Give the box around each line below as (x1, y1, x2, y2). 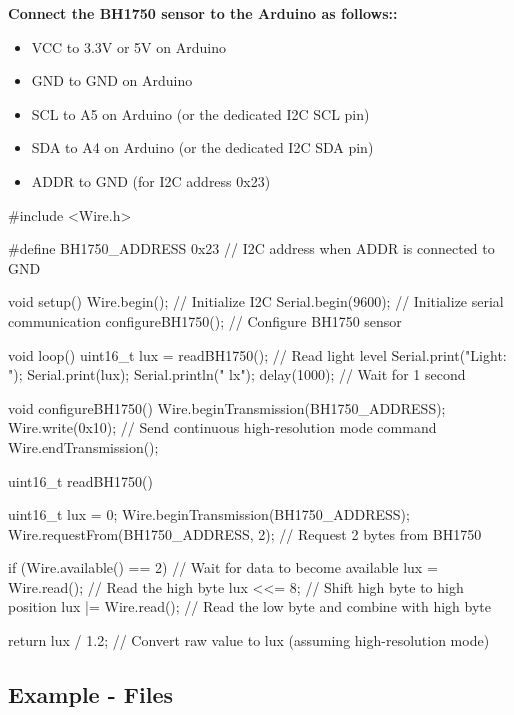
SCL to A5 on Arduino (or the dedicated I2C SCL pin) (31, 103, 370, 124)
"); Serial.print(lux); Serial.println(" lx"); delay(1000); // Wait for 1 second (8, 364, 466, 385)
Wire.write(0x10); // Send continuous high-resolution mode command (8, 417, 437, 438)
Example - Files (8, 679, 173, 710)
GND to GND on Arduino (31, 70, 193, 91)
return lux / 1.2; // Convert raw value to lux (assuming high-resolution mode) (8, 630, 490, 651)
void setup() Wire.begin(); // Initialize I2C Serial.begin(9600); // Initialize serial (8, 291, 504, 312)
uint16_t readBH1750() (8, 470, 153, 491)
